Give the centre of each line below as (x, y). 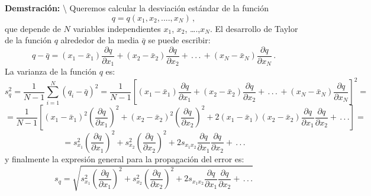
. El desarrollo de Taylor (254, 28)
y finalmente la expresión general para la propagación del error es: (125, 158)
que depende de (33, 28)
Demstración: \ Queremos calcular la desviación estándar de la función (137, 8)
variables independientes (117, 28)
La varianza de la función (51, 71)
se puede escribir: (179, 40)
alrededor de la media (100, 40)
